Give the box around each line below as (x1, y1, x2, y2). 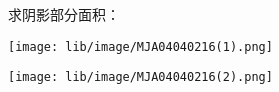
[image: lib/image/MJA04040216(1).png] (8, 39, 273, 54)
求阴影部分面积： (8, 4, 120, 24)
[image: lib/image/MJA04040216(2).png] (8, 70, 273, 85)
